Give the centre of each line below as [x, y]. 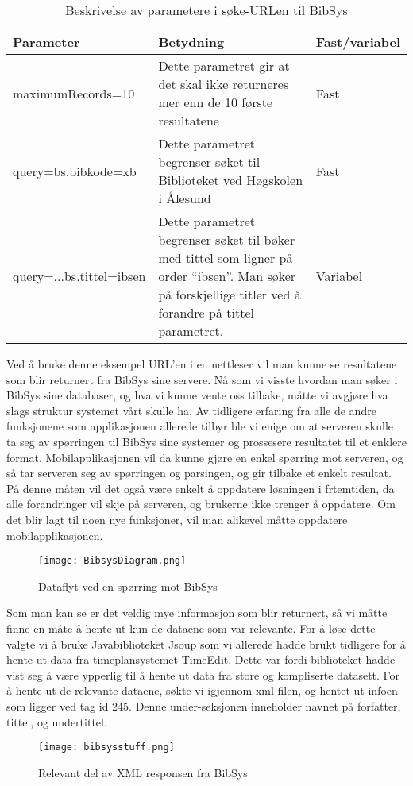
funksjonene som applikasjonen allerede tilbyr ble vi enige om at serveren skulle [200, 426]
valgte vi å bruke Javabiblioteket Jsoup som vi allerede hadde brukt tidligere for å [206, 643]
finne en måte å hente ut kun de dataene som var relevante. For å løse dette [191, 628]
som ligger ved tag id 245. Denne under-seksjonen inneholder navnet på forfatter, [204, 705]
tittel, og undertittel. [57, 721]
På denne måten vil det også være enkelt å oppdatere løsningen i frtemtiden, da [201, 488]
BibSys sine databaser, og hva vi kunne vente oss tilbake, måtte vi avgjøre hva [197, 395]
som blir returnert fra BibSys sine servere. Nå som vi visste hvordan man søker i [202, 379]
